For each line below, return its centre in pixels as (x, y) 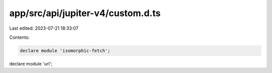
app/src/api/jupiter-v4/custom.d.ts (85, 13)
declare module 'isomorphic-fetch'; (65, 51)
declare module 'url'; (31, 63)
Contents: (19, 37)
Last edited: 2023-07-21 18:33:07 (44, 28)
